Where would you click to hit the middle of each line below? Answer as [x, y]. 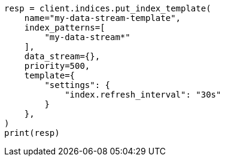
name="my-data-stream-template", [103, 18]
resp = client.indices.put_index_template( [108, 8]
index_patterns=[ [65, 28]
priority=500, [57, 66]
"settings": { [77, 85]
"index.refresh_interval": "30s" [143, 95]
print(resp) [32, 133]
